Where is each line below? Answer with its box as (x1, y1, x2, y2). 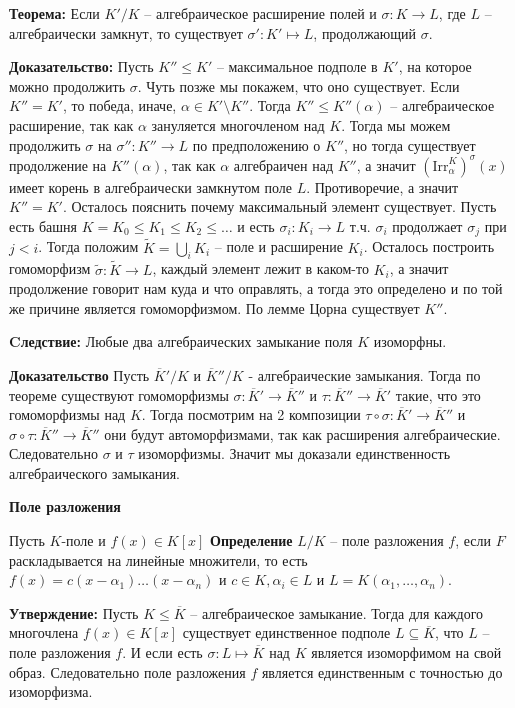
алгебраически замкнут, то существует (9, 22, 243, 43)
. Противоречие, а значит (306, 176, 459, 197)
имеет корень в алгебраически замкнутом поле (9, 176, 292, 197)
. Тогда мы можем (341, 114, 451, 135)
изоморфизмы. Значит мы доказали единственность (138, 443, 451, 464)
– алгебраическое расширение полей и (144, 3, 377, 23)
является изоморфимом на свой (311, 642, 502, 663)
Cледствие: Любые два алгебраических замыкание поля (9, 331, 353, 352)
